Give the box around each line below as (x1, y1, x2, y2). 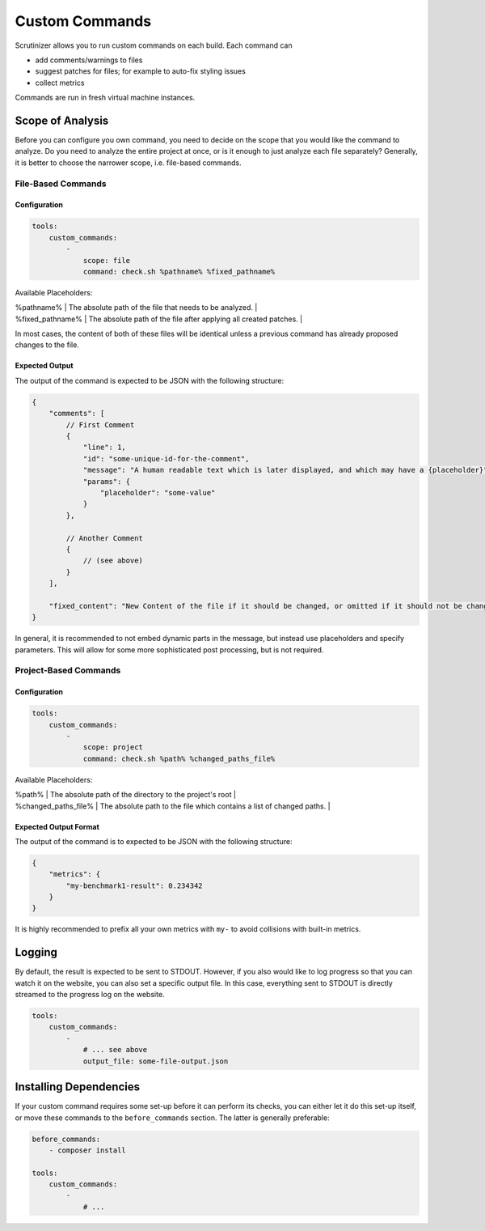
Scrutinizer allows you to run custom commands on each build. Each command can (15, 40, 293, 50)
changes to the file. (15, 340, 80, 350)
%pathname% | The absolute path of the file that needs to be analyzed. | (15, 303, 258, 312)
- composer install (48, 1145, 127, 1155)
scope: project (82, 743, 143, 752)
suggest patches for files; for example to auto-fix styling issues (35, 66, 246, 76)
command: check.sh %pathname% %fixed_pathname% (82, 267, 276, 276)
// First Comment (65, 420, 135, 429)
